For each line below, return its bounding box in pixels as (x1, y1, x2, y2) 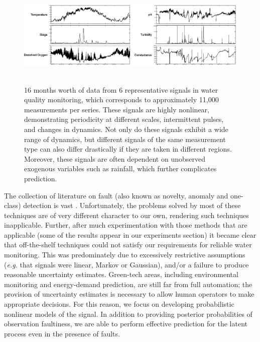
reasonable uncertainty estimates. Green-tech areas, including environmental (4, 269, 238, 280)
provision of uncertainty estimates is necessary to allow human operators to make (4, 289, 254, 299)
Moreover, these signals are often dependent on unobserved (24, 153, 205, 164)
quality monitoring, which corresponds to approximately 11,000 (24, 94, 219, 105)
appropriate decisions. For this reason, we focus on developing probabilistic (4, 299, 234, 309)
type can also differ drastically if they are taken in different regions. (24, 144, 232, 154)
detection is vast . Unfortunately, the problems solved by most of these (23, 200, 241, 211)
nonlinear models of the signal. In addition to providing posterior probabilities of (4, 308, 252, 319)
